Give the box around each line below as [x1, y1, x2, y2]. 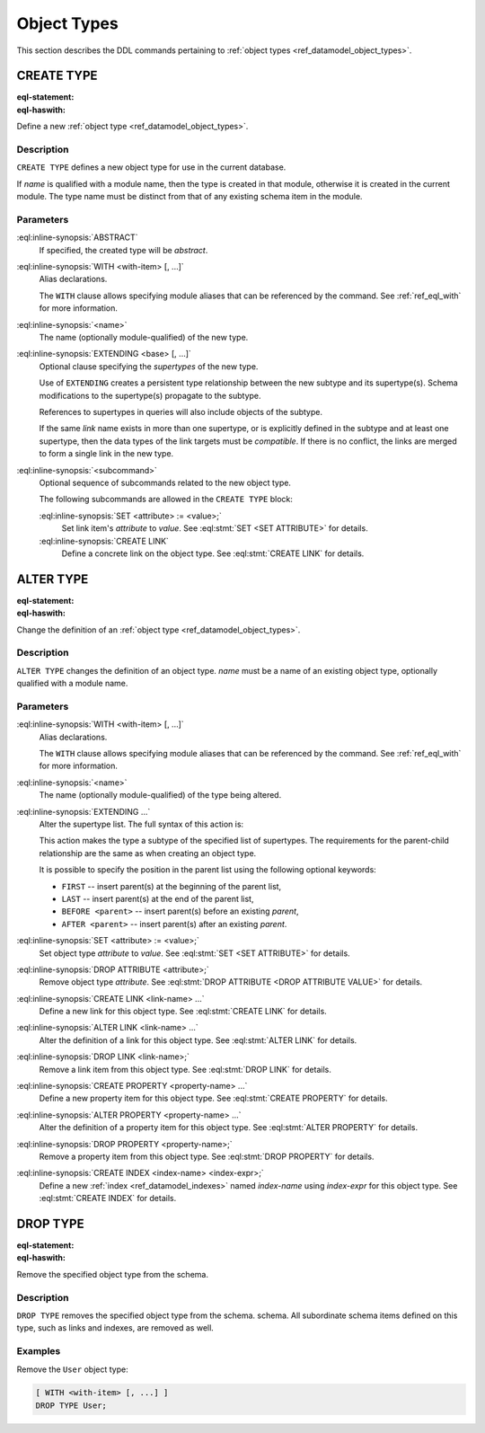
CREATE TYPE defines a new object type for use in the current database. [16, 162, 287, 172]
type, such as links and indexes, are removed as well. [16, 1322, 215, 1333]
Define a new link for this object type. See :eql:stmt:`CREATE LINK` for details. [39, 1006, 327, 1017]
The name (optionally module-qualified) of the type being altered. [39, 790, 282, 801]
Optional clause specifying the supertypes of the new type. [39, 360, 259, 372]
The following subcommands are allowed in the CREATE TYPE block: [39, 494, 294, 505]
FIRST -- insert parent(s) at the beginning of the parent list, [61, 880, 282, 891]
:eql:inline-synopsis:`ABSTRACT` [16, 232, 138, 243]
